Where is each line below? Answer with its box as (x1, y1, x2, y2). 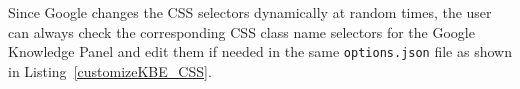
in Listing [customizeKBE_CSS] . (8, 60, 212, 81)
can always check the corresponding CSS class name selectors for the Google (8, 21, 475, 42)
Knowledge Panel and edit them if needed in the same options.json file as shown (8, 41, 512, 62)
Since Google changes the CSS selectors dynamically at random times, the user (8, 2, 492, 22)
